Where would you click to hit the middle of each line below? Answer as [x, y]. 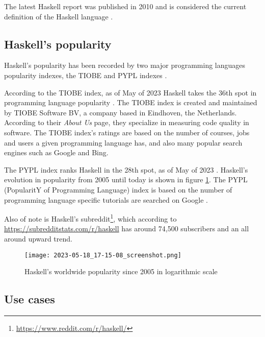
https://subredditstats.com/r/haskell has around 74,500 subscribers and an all [127, 228]
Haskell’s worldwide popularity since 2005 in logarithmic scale [121, 271]
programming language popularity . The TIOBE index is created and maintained [131, 102]
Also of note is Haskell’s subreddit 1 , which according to [90, 218]
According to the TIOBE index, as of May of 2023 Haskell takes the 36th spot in [130, 92]
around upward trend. [38, 238]
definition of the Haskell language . [59, 16]
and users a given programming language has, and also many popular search [123, 142]
